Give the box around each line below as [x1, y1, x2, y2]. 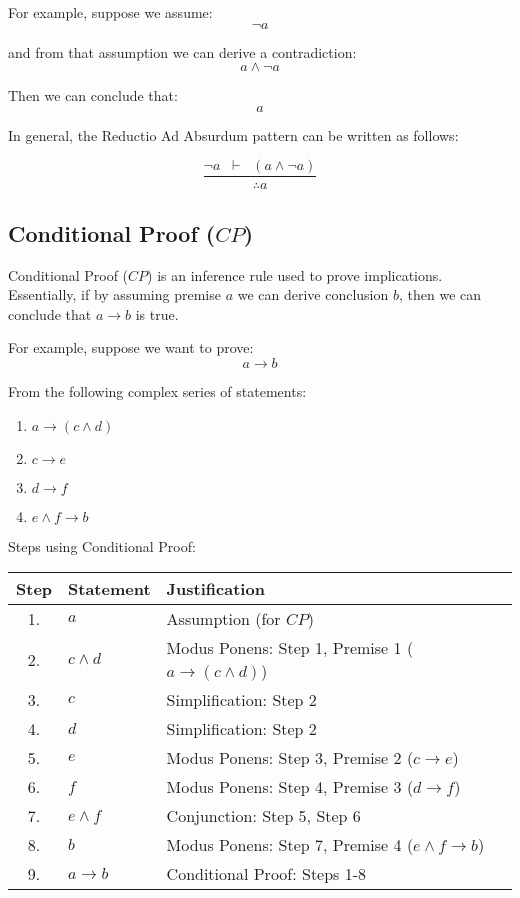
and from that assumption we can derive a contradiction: [8, 41, 357, 62]
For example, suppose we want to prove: [8, 337, 254, 358]
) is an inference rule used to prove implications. [147, 264, 443, 285]
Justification [166, 577, 265, 601]
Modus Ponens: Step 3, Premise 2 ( [166, 746, 414, 770]
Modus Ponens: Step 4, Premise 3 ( [166, 775, 414, 799]
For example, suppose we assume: [8, 2, 213, 22]
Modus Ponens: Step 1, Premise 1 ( [166, 636, 414, 660]
